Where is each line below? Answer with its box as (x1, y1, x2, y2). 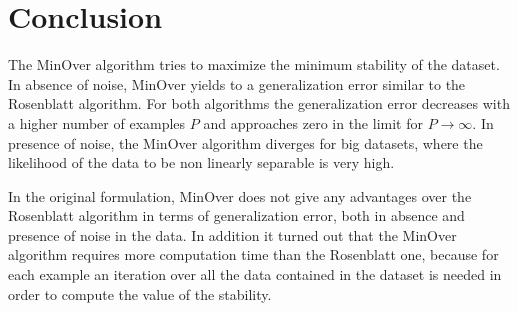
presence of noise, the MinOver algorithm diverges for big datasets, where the (8, 132, 483, 153)
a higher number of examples (8, 112, 186, 133)
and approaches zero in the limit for (203, 112, 423, 133)
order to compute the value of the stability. (8, 283, 272, 304)
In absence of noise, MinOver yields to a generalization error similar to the (8, 73, 466, 94)
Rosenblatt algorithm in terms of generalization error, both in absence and (8, 205, 465, 226)
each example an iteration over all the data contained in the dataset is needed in (8, 264, 502, 285)
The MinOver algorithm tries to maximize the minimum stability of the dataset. (8, 54, 500, 75)
